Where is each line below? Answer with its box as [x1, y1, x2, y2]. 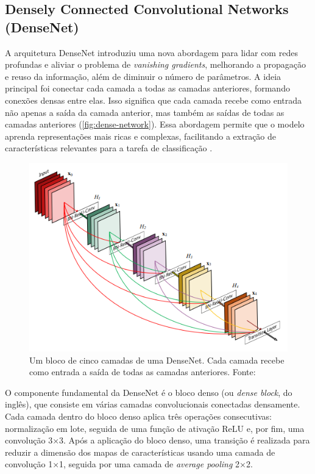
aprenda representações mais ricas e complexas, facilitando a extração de [5, 129, 277, 142]
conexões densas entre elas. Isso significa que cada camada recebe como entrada [5, 93, 302, 106]
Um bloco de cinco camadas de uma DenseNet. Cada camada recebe [29, 353, 285, 366]
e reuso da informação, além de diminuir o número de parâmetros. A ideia [5, 70, 281, 82]
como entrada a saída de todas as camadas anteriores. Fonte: [29, 365, 256, 378]
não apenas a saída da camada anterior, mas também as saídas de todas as [5, 106, 285, 118]
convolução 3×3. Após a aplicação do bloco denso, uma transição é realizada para [5, 434, 310, 447]
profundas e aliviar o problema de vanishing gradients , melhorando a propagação [5, 58, 306, 71]
